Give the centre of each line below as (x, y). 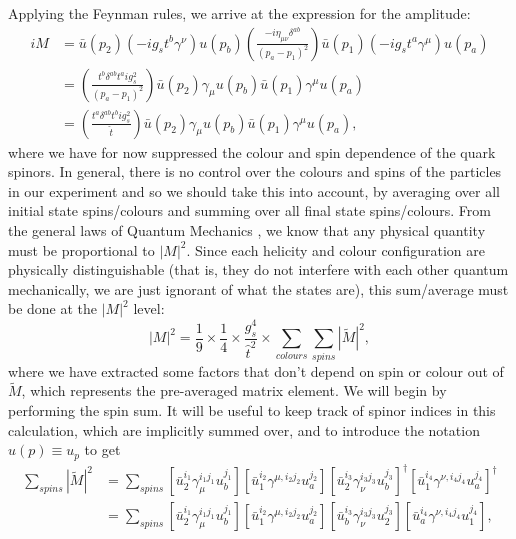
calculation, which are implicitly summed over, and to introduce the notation (244, 429)
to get (102, 449)
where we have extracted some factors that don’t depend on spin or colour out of (256, 370)
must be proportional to (81, 249)
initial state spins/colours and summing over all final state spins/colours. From (249, 210)
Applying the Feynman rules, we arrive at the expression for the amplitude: (239, 13)
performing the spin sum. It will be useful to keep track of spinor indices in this (252, 410)
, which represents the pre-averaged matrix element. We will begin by (234, 390)
